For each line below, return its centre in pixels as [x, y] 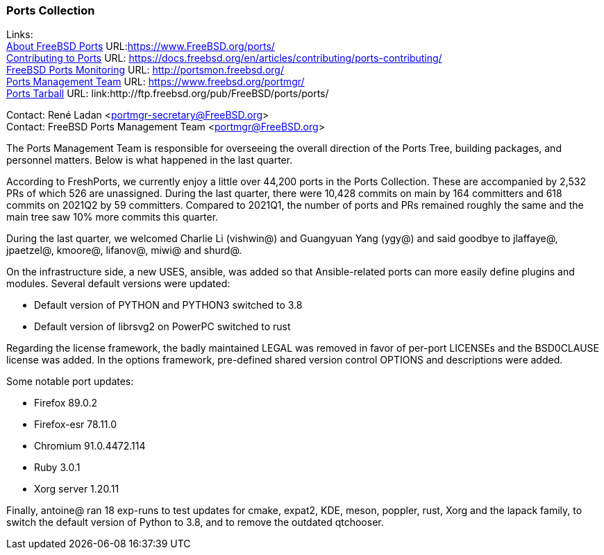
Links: [20, 35]
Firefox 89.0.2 [66, 403]
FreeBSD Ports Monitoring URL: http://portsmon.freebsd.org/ [145, 70]
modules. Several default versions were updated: [118, 284]
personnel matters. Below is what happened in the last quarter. [150, 160]
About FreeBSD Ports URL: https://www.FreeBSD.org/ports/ [141, 46]
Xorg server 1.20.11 [77, 489]
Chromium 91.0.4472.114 [90, 446]
